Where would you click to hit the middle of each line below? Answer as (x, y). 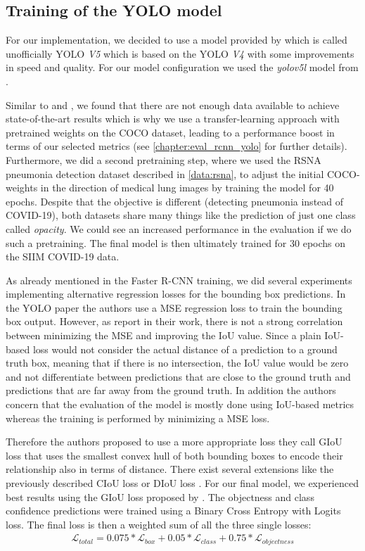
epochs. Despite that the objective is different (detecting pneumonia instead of (175, 201)
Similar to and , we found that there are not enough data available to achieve (173, 104)
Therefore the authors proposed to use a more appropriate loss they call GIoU (174, 442)
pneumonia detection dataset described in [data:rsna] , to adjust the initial (165, 173)
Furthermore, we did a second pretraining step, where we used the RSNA (164, 159)
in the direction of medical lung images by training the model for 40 (187, 188)
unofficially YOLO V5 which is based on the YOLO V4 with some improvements (180, 53)
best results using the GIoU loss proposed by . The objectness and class (160, 496)
